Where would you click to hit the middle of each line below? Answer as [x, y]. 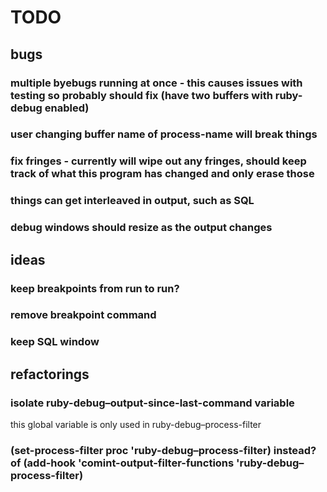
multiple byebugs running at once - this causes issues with [156, 83]
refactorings [50, 374]
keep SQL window [55, 342]
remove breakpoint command [83, 315]
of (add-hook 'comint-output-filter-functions [122, 463]
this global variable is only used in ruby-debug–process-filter [136, 425]
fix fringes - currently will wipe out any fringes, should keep [158, 161]
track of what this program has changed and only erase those [162, 174]
